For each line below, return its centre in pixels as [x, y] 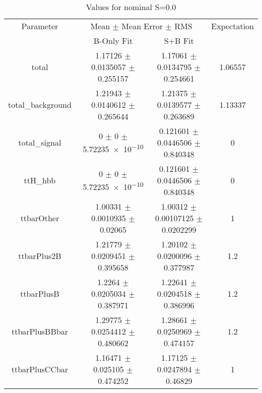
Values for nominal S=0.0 [131, 7]
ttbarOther [40, 218]
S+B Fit [179, 41]
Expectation [233, 26]
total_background [40, 105]
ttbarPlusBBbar [40, 331]
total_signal [40, 142]
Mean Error [142, 26]
